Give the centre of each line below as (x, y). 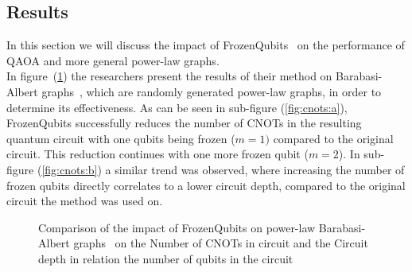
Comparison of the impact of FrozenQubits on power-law (177, 227)
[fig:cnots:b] (70, 169)
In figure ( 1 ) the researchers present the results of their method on (169, 76)
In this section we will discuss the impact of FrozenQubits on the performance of (206, 45)
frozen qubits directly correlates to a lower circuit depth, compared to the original (206, 185)
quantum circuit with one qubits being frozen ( (121, 138)
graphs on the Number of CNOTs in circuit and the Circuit (221, 243)
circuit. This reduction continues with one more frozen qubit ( (157, 154)
